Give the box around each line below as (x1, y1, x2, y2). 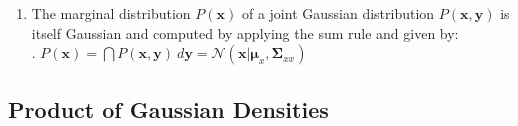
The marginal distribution (31, 3, 191, 23)
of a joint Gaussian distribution (241, 3, 435, 23)
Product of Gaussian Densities (8, 93, 329, 124)
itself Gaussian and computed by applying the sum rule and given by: (31, 22, 459, 43)
